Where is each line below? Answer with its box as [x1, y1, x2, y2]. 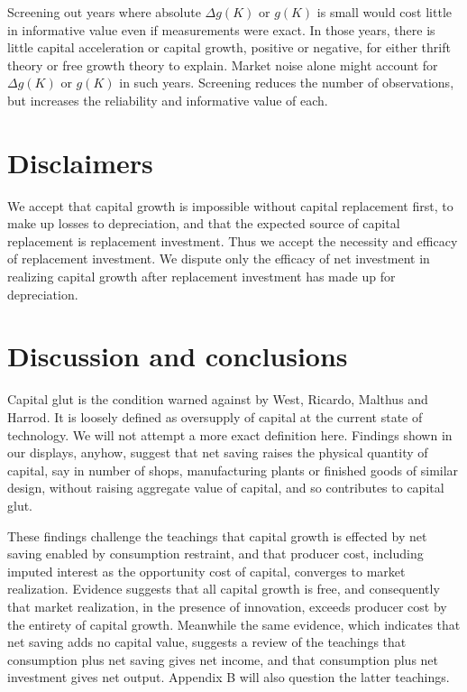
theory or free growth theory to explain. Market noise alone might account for [7, 55, 438, 74]
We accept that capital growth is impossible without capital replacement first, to [7, 196, 453, 215]
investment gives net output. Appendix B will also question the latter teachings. [7, 668, 450, 687]
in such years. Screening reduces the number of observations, [119, 73, 454, 92]
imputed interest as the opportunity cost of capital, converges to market [7, 561, 406, 580]
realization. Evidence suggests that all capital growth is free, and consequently [7, 579, 440, 598]
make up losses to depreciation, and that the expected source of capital [7, 214, 400, 233]
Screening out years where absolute [7, 3, 201, 21]
